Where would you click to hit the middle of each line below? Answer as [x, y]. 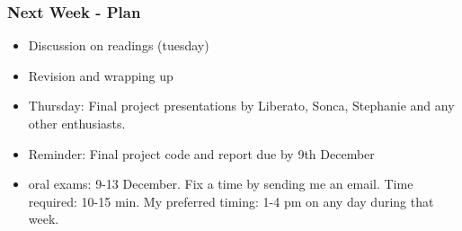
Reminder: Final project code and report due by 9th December [201, 153]
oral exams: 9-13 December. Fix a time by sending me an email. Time [221, 184]
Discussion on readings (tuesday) [119, 45]
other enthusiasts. [77, 123]
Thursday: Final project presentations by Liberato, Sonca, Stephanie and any [241, 106]
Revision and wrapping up [101, 75]
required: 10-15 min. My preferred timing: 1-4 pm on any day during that [231, 201]
